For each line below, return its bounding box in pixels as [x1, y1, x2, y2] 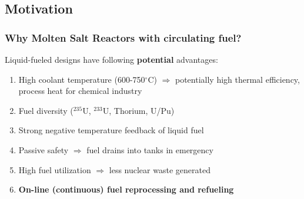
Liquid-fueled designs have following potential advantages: [5, 53, 218, 65]
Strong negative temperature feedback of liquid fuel [18, 124, 204, 136]
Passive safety [18, 143, 69, 156]
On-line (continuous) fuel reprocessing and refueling [18, 183, 234, 195]
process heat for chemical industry [18, 85, 142, 97]
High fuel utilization [18, 163, 91, 176]
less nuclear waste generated [109, 163, 211, 176]
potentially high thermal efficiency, [175, 73, 300, 85]
